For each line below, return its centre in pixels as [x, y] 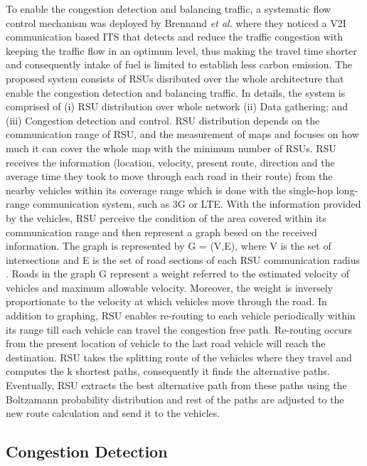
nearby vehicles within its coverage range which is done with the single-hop [170, 190]
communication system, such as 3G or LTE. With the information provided [197, 204]
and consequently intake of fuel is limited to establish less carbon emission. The [179, 64]
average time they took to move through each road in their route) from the [169, 176]
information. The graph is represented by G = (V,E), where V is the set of [169, 246]
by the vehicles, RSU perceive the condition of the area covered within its [166, 217]
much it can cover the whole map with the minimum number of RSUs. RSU [171, 148]
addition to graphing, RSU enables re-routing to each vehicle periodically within [181, 316]
